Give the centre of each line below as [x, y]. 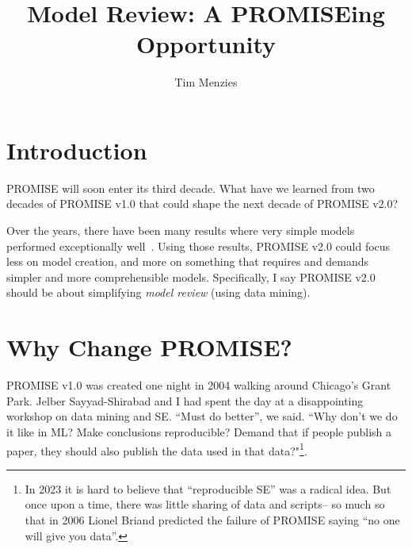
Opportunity [206, 44]
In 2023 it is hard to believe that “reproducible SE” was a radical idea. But [208, 488]
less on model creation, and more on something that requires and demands [188, 261]
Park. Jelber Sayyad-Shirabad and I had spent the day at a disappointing [185, 400]
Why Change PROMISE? [149, 347]
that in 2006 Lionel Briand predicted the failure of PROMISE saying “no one [212, 519]
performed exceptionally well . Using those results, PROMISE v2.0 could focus [198, 246]
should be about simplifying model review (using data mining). [158, 292]
